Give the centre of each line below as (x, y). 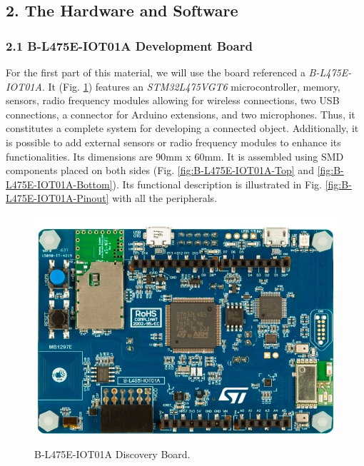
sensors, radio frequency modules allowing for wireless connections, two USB (173, 100)
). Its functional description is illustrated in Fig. (217, 184)
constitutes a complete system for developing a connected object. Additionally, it (182, 128)
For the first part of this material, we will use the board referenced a (156, 72)
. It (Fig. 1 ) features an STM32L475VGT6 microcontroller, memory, (191, 86)
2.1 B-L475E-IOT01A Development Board (129, 45)
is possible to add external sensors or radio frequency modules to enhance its (173, 142)
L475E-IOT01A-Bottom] (59, 184)
